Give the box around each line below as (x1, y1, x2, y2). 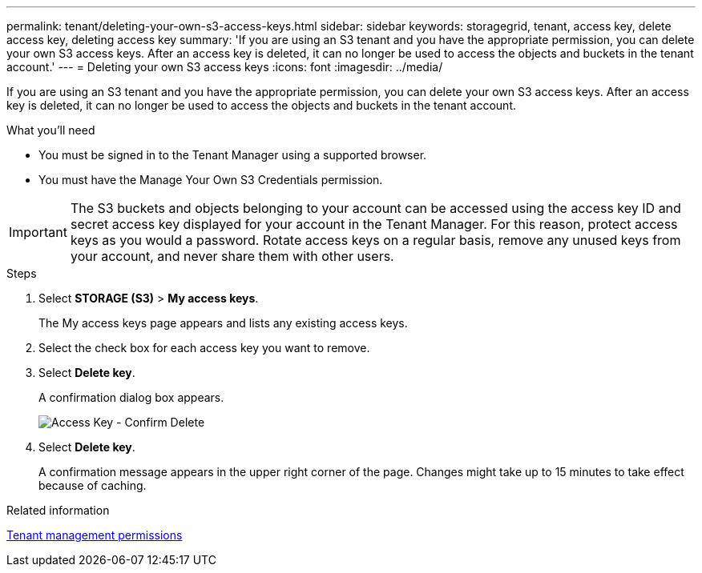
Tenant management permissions (6, 528, 183, 542)
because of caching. (38, 479, 147, 492)
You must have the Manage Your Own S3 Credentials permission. (38, 173, 383, 186)
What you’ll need (6, 123, 95, 137)
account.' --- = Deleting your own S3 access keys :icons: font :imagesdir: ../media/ (6, 60, 443, 74)
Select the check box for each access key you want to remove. (38, 341, 370, 355)
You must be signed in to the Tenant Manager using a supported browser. (38, 148, 427, 162)
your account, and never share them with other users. (70, 248, 394, 264)
